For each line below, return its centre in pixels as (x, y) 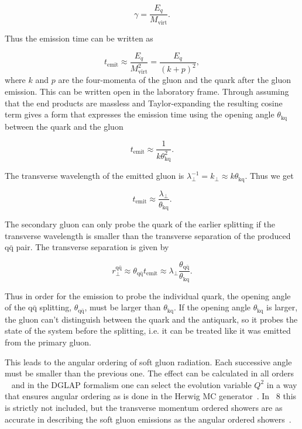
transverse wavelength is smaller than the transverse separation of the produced (148, 235)
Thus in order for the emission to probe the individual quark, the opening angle (148, 295)
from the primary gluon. (48, 342)
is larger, (282, 307)
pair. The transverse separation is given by (92, 247)
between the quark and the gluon (64, 126)
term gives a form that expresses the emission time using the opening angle (140, 114)
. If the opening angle (212, 307)
